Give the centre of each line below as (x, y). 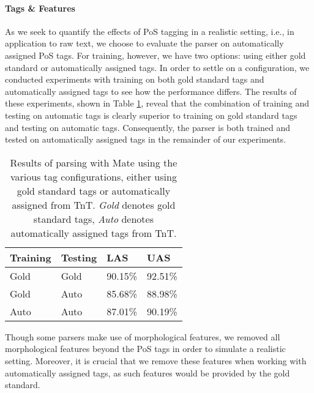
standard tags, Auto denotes (93, 219)
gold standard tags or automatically (94, 190)
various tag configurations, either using (93, 176)
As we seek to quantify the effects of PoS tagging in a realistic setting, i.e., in (150, 31)
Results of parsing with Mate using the (94, 162)
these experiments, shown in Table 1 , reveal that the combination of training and (157, 103)
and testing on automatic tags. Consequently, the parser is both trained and (148, 127)
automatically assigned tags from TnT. (94, 233)
